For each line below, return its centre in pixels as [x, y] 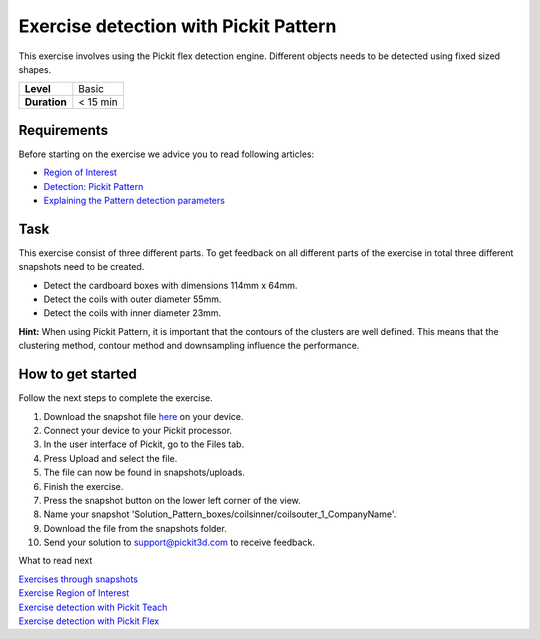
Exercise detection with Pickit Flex [89, 621]
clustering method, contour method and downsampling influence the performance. [189, 346]
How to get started [77, 374]
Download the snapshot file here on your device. [143, 416]
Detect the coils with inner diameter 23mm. [132, 313]
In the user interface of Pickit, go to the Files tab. [144, 444]
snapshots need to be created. [81, 267]
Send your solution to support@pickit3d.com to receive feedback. [179, 542]
